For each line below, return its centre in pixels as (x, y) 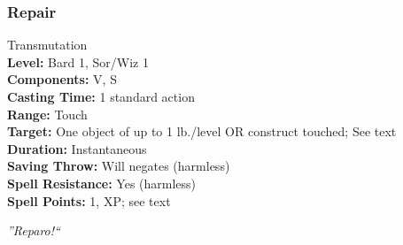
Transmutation (47, 45)
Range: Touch (47, 114)
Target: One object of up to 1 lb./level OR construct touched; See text (202, 131)
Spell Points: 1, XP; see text (89, 200)
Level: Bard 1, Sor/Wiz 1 (78, 61)
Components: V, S (62, 79)
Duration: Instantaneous (77, 148)
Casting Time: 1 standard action (101, 96)
